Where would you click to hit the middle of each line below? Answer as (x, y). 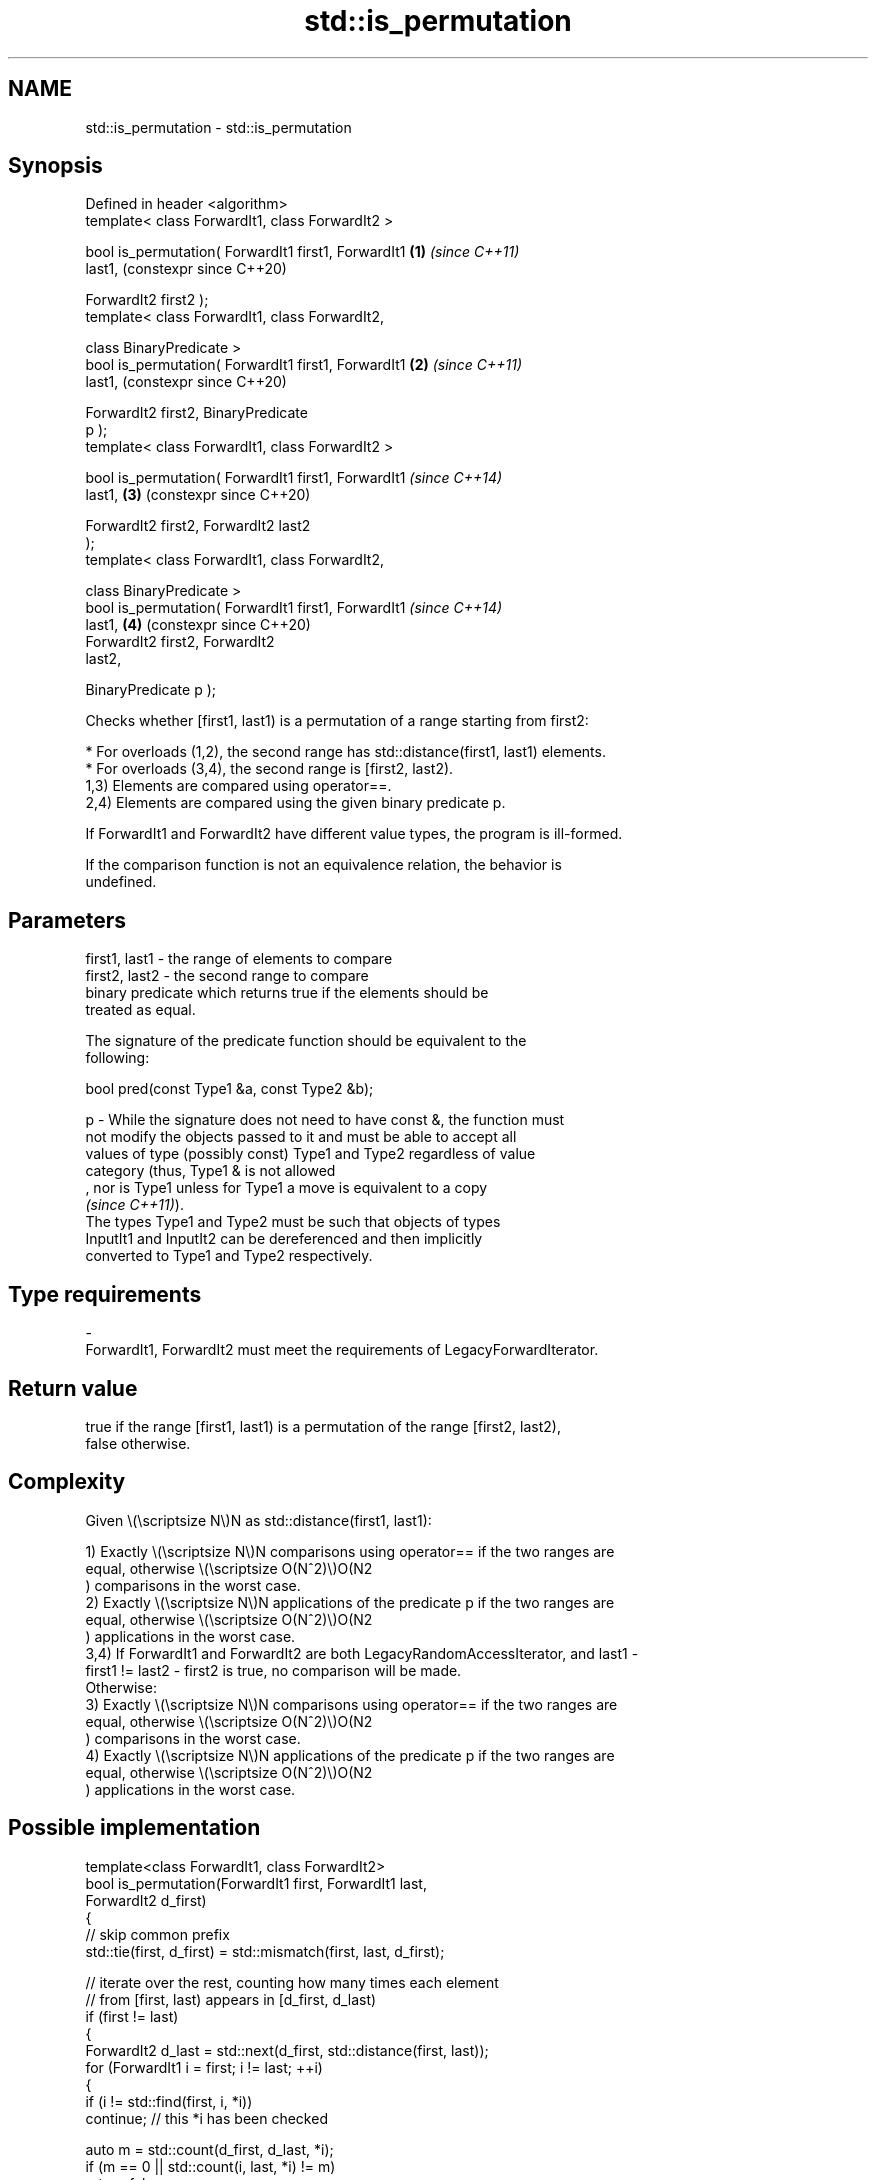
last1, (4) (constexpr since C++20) (198, 625)
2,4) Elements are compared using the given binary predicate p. (295, 803)
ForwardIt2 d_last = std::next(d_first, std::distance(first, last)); (287, 2050)
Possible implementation (134, 1828)
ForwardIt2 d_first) (146, 1900)
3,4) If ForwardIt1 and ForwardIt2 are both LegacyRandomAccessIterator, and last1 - (362, 1653)
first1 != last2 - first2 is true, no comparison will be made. (273, 1670)
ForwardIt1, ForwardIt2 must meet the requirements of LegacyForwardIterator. (342, 1350)
